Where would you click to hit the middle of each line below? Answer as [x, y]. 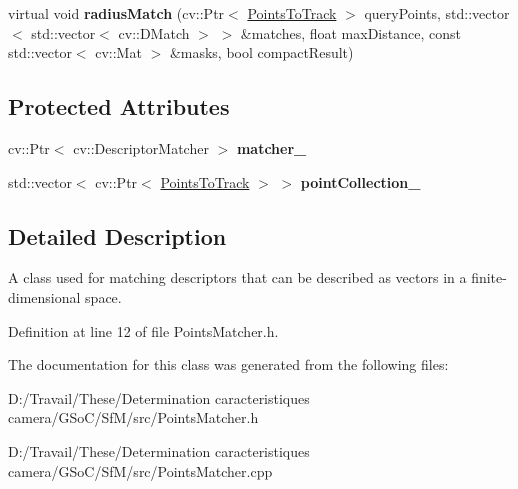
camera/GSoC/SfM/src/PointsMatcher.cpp [140, 470]
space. [103, 296]
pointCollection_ [360, 181]
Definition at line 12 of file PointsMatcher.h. [143, 330]
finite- [489, 277]
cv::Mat [118, 52]
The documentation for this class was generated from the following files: [228, 364]
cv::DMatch [154, 32]
